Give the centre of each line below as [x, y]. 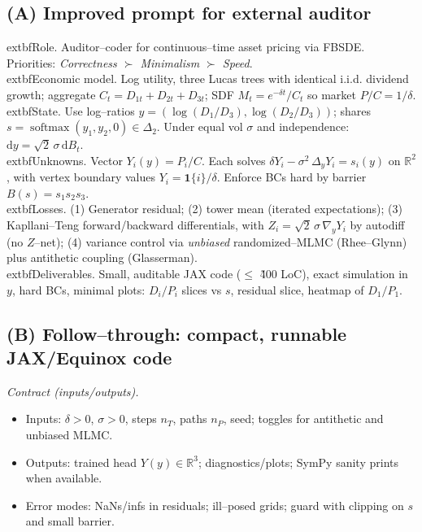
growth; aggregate [51, 94]
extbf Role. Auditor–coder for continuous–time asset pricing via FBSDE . [186, 47]
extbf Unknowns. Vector [65, 160]
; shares [352, 110]
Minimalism [170, 62]
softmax [50, 128]
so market [332, 94]
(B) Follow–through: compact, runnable [177, 333]
